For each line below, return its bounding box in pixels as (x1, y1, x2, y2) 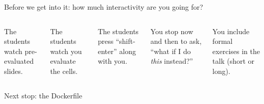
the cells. (50, 65, 78, 76)
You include (212, 25, 250, 36)
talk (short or (212, 56, 255, 66)
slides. (4, 65, 23, 76)
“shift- (116, 36, 136, 46)
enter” (97, 45, 117, 56)
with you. (97, 56, 127, 66)
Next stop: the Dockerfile (4, 90, 83, 100)
